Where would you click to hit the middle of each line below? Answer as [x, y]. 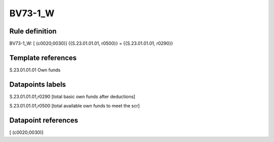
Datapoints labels [38, 84]
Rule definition [33, 31]
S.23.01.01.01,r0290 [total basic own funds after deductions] [72, 96]
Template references [43, 58]
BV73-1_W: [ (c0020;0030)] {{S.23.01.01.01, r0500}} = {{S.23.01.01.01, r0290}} [91, 44]
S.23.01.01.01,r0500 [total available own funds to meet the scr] [75, 106]
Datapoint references [44, 120]
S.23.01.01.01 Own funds [35, 70]
